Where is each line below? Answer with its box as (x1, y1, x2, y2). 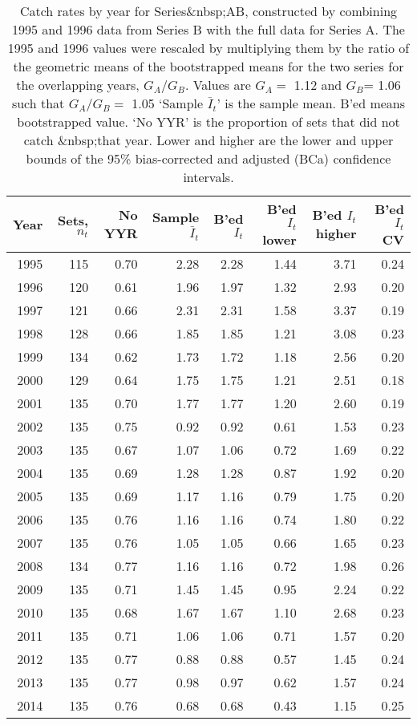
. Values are (184, 75, 251, 94)
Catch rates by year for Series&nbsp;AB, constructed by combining (19, 2, 398, 20)
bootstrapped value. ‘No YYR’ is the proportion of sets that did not (17, 112, 400, 131)
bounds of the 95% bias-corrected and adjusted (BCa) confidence (26, 149, 391, 168)
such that (11, 94, 65, 112)
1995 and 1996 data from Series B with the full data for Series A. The (12, 20, 405, 38)
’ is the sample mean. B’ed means (217, 94, 406, 112)
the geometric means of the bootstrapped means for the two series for (13, 57, 404, 75)
